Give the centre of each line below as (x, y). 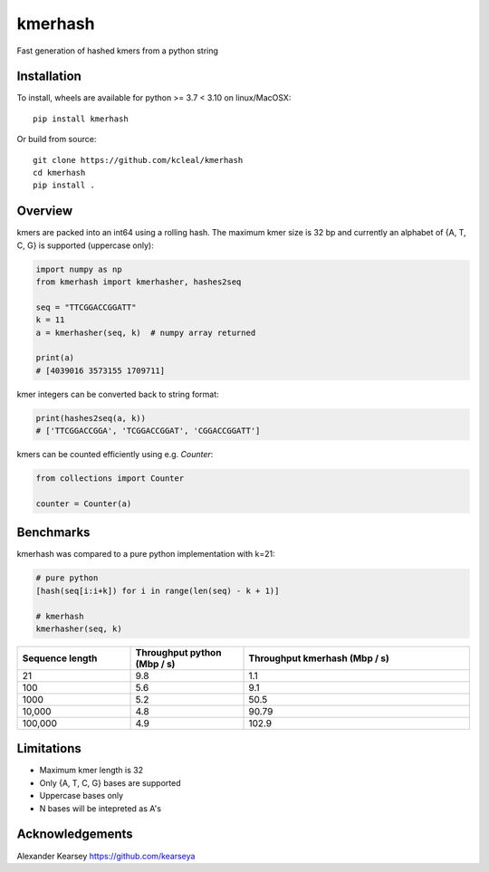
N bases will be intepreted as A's (101, 808)
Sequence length (60, 658)
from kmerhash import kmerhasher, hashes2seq (139, 282)
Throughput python (178, 652)
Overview (45, 211)
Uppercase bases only (81, 796)
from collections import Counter (110, 479)
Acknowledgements (75, 834)
